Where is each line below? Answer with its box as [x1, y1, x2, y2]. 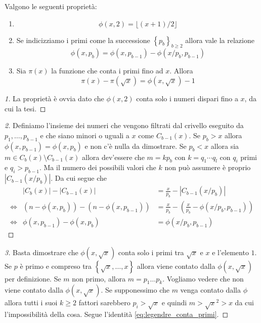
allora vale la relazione [185, 34, 254, 45]
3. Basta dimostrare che [5, 247, 78, 257]
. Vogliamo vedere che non [162, 273, 244, 284]
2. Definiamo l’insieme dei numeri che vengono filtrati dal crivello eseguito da [5, 120, 244, 131]
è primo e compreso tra [20, 260, 92, 271]
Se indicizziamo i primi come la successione [16, 34, 150, 45]
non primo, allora [72, 273, 126, 284]
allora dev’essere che [81, 151, 145, 162]
